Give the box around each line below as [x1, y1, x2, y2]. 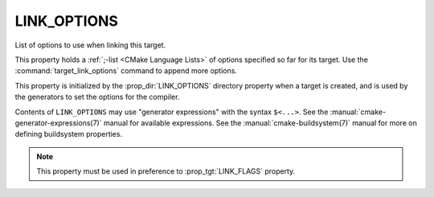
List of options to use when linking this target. [14, 40, 166, 50]
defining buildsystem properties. [14, 129, 123, 139]
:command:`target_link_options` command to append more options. [14, 66, 237, 76]
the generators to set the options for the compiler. [14, 92, 180, 102]
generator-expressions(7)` [14, 117, 102, 128]
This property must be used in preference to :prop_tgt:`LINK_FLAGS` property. [36, 166, 296, 176]
